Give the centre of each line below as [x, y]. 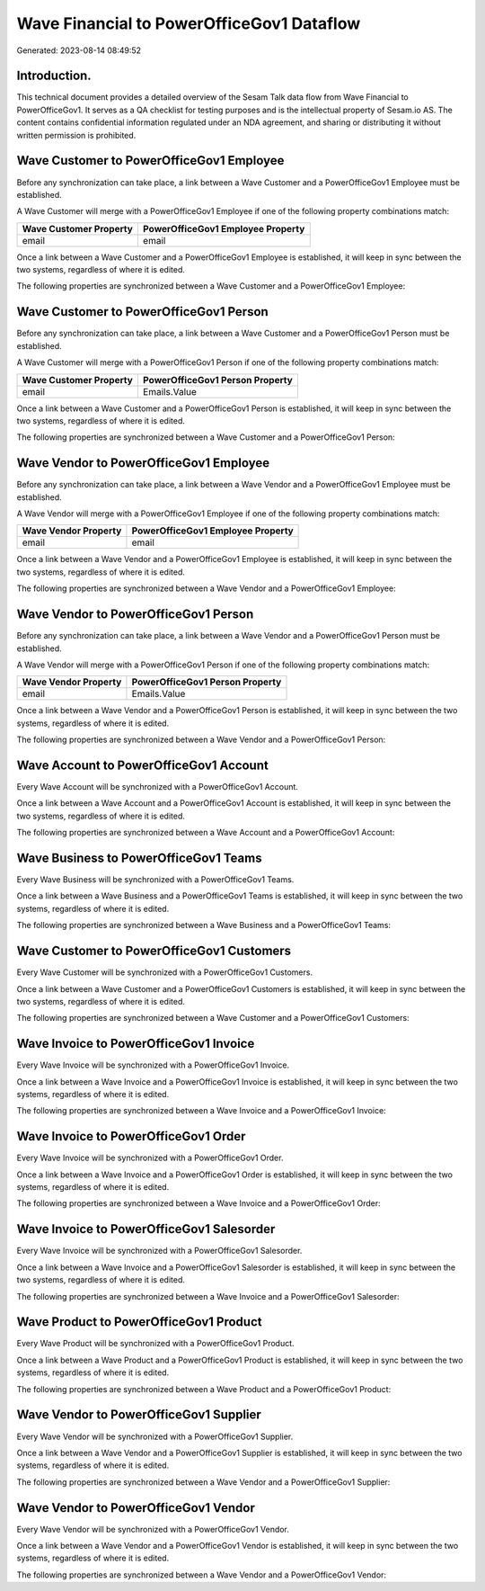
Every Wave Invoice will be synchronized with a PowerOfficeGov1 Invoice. [153, 1065]
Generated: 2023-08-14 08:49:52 [79, 50]
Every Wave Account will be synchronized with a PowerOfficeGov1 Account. [157, 786]
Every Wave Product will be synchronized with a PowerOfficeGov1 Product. [156, 1344]
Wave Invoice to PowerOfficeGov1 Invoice [136, 1044]
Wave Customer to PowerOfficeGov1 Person [142, 312]
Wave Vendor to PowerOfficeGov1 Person [135, 615]
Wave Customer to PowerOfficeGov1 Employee [150, 161]
